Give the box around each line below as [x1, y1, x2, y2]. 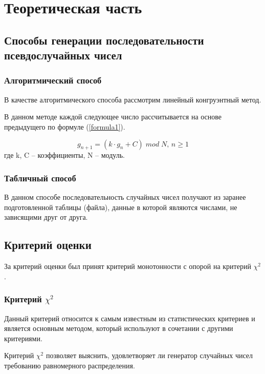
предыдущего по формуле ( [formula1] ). [4, 121, 125, 132]
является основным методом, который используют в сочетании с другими [4, 323, 233, 334]
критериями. [4, 333, 42, 343]
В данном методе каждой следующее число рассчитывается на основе [4, 111, 222, 122]
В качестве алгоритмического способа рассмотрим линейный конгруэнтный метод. [4, 94, 261, 105]
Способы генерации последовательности [4, 32, 204, 48]
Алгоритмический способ [4, 74, 102, 87]
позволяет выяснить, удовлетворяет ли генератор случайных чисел [46, 350, 253, 361]
